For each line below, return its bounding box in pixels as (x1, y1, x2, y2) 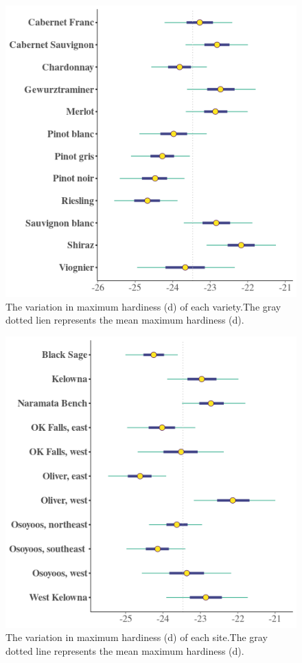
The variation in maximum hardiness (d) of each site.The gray (5, 630, 268, 644)
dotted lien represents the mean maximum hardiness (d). (5, 313, 244, 327)
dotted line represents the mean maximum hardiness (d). (5, 643, 244, 658)
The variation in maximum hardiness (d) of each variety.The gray (5, 299, 281, 313)
